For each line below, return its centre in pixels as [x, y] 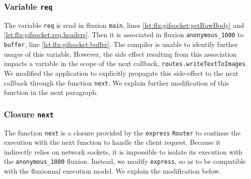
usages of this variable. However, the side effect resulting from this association [120, 54]
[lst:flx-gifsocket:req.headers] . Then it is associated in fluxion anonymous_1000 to [124, 34]
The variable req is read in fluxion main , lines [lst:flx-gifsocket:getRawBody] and [124, 25]
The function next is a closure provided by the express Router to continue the [122, 132]
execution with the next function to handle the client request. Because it [112, 142]
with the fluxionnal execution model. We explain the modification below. [113, 171]
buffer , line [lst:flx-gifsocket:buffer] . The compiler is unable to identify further [121, 44]
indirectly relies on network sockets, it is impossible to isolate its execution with [123, 151]
